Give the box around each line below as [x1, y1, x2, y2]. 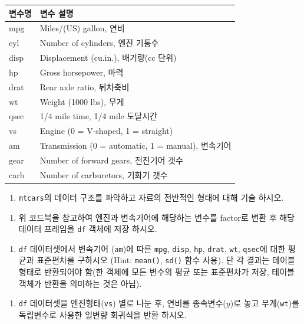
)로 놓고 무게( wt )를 [230, 297, 299, 309]
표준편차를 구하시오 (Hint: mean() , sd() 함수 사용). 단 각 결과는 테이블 [37, 254, 295, 266]
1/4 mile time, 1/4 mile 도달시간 [39, 110, 157, 122]
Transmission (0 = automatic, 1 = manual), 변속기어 [39, 139, 232, 152]
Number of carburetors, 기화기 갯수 [39, 168, 168, 181]
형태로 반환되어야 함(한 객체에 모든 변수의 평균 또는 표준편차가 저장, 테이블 [18, 266, 295, 278]
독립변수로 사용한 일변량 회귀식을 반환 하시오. [18, 308, 187, 320]
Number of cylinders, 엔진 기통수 [39, 37, 159, 49]
